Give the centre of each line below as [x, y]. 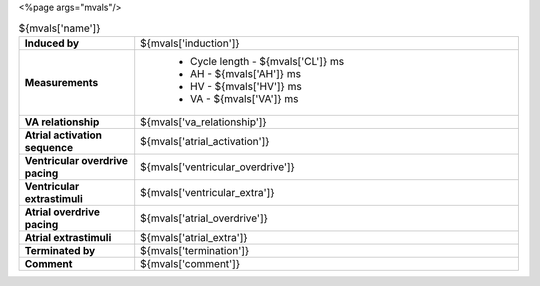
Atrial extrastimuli [68, 237]
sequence [49, 147]
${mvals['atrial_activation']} [205, 141]
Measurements [61, 82]
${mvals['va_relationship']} [203, 122]
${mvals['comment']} [190, 263]
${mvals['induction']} [190, 43]
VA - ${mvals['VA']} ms [244, 98]
